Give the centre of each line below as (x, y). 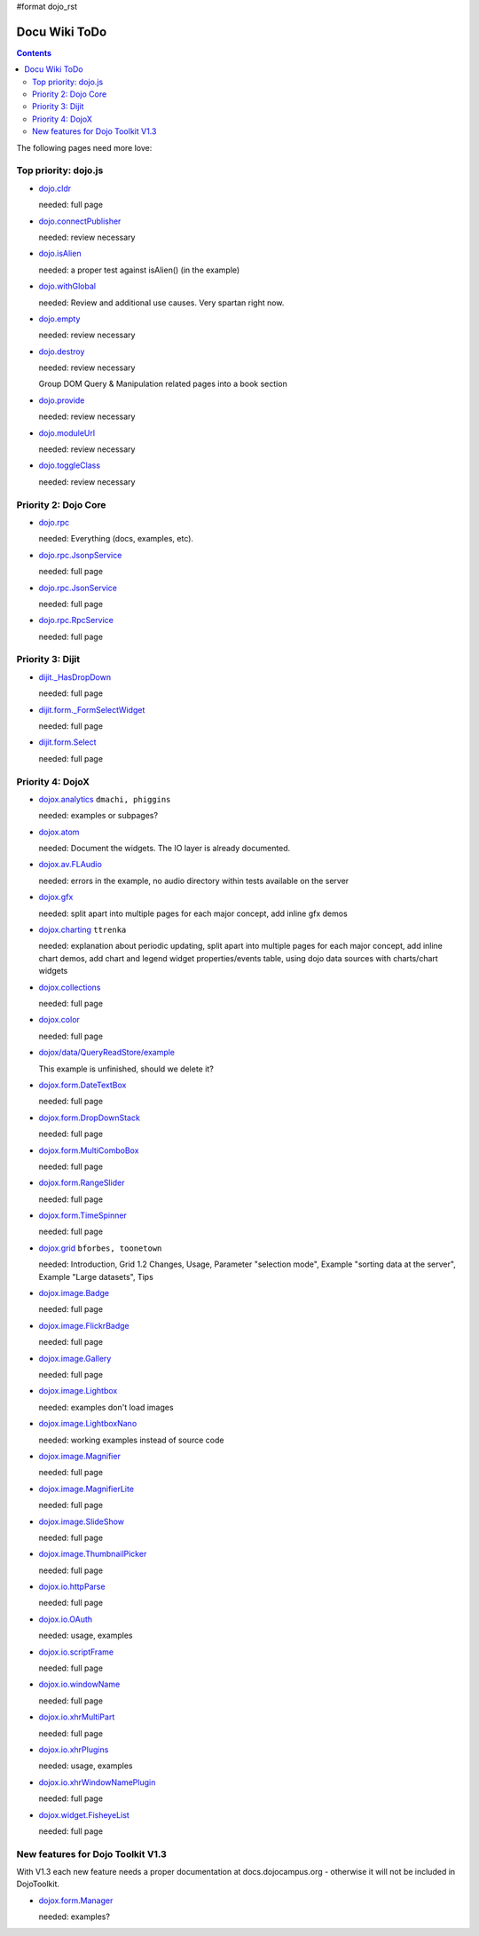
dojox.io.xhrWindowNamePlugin (97, 1782)
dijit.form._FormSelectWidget (92, 709)
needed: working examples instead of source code (131, 1440)
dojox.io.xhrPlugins (74, 1750)
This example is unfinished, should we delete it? (126, 1069)
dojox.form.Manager (76, 1900)
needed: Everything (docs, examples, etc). (116, 539)
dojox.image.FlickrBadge (84, 1325)
